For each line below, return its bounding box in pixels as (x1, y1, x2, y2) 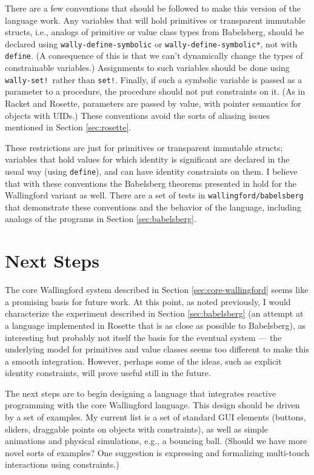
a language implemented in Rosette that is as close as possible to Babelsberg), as (5, 318, 306, 331)
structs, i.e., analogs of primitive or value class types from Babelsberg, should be (5, 25, 304, 38)
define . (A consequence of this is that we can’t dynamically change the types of (5, 49, 303, 62)
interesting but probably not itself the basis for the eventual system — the (5, 331, 282, 343)
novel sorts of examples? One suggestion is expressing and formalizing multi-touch (5, 446, 310, 459)
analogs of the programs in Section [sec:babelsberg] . (5, 212, 196, 225)
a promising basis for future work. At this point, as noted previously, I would (5, 295, 291, 308)
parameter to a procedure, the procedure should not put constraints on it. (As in (5, 85, 306, 98)
